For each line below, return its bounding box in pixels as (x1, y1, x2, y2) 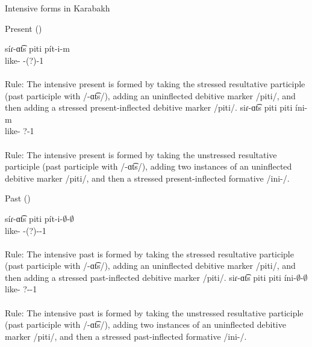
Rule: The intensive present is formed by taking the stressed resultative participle (5, 77, 305, 90)
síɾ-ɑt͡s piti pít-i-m (5, 42, 70, 55)
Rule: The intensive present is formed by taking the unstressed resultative (5, 148, 277, 161)
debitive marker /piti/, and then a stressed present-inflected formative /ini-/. (5, 171, 290, 184)
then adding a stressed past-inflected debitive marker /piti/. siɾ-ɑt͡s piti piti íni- (5, 271, 296, 283)
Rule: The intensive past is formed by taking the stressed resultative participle (5, 247, 294, 260)
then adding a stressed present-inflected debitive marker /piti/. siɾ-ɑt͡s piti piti (5, 101, 293, 114)
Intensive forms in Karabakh (5, 2, 110, 14)
